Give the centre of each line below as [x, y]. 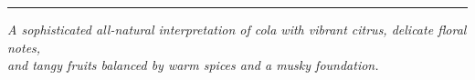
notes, [24, 47]
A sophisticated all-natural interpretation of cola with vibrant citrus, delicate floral [237, 29]
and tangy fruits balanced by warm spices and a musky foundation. [193, 65]
